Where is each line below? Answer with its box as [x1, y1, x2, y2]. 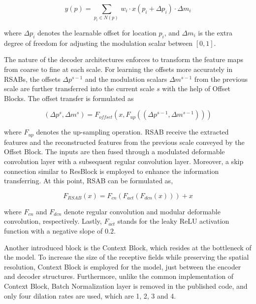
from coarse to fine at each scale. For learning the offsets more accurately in [4, 64, 233, 74]
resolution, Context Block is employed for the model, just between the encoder [4, 261, 241, 271]
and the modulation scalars [85, 73, 167, 84]
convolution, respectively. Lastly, [4, 216, 102, 226]
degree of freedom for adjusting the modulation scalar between [4, 37, 192, 48]
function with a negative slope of [4, 225, 103, 236]
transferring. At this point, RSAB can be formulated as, [4, 175, 173, 186]
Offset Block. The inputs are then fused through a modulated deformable [4, 146, 225, 157]
